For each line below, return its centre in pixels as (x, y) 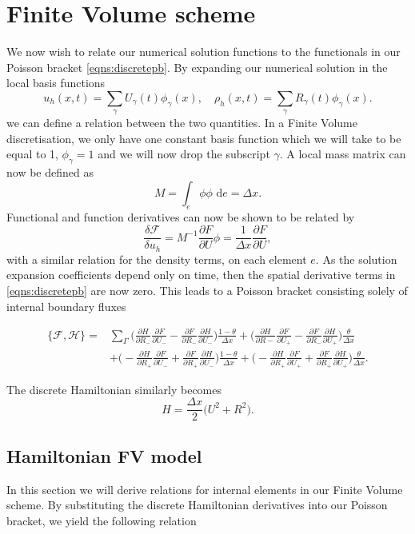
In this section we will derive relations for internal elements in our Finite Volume (205, 489)
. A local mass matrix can (343, 154)
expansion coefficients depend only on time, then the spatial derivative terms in (201, 275)
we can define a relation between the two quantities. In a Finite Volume (182, 123)
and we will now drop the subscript (184, 154)
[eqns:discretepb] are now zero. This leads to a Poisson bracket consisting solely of (207, 290)
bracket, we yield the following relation (102, 520)
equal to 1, (32, 154)
